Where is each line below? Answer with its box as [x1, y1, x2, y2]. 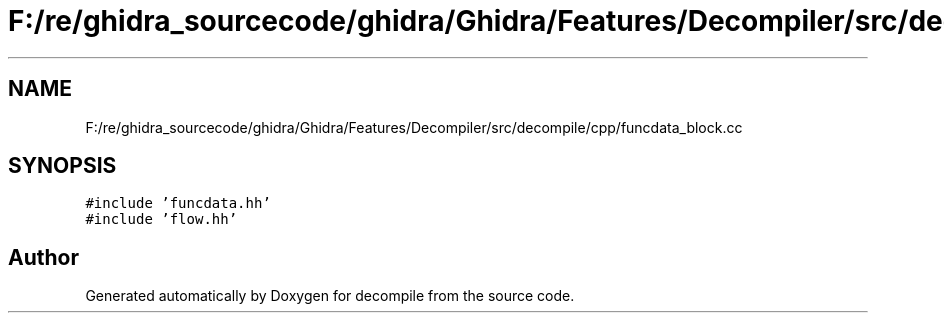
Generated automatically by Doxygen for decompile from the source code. [85, 287, 575, 305]
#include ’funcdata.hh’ [85, 195, 271, 212]
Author [8, 244, 79, 270]
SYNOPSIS [8, 153, 117, 179]
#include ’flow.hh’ [85, 211, 238, 228]
